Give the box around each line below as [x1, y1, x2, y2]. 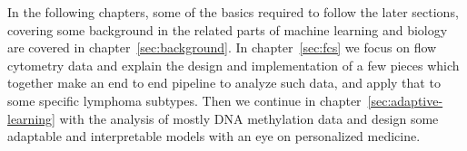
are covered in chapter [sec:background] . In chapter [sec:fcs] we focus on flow [7, 38, 437, 57]
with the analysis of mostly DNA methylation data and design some [59, 109, 439, 127]
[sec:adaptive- [367, 90, 443, 109]
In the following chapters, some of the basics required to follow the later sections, [7, 3, 459, 21]
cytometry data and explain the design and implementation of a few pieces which [7, 55, 460, 74]
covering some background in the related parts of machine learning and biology [7, 20, 448, 39]
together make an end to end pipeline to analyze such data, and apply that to [7, 73, 441, 92]
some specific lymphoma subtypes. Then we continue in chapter [7, 90, 362, 109]
